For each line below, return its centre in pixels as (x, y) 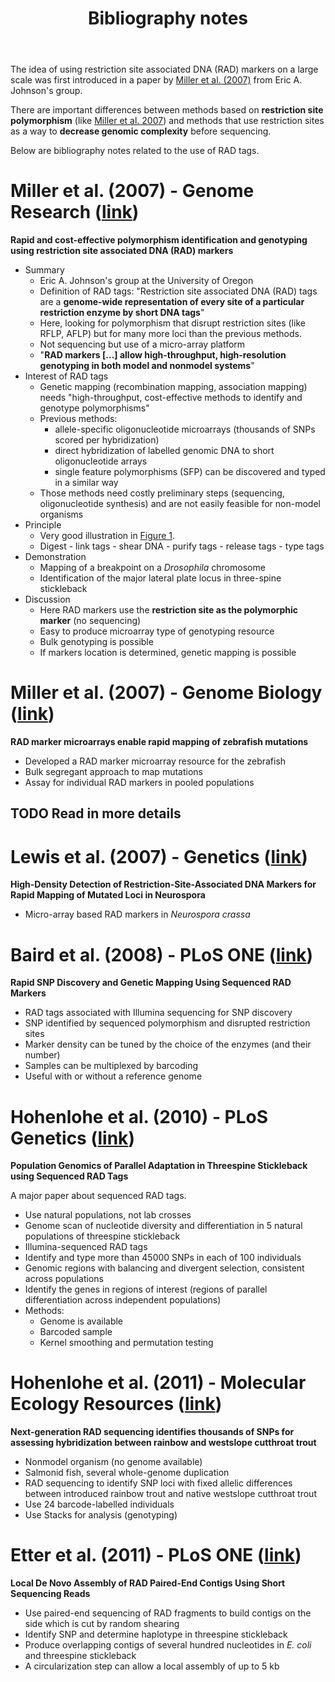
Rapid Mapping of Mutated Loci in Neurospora (108, 895)
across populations (64, 1279)
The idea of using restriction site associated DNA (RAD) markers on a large (164, 69)
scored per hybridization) (107, 440)
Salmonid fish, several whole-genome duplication (127, 1473)
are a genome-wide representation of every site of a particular (172, 302)
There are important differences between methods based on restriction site (167, 110)
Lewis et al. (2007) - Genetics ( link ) (159, 856)
